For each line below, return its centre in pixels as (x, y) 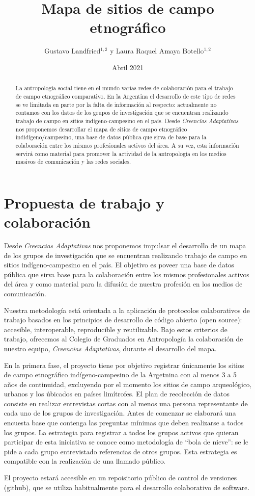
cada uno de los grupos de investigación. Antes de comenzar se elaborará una (120, 413)
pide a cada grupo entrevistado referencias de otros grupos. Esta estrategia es (121, 451)
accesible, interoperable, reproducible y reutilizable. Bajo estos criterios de (116, 329)
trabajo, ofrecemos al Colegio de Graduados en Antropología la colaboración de (124, 339)
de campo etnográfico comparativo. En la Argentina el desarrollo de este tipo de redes (125, 96)
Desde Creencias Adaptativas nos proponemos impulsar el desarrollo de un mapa (125, 245)
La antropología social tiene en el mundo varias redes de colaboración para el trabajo (124, 88)
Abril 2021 (128, 67)
